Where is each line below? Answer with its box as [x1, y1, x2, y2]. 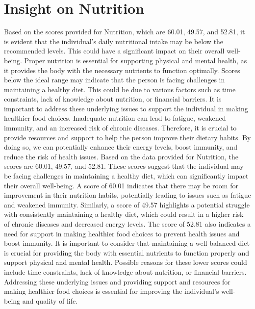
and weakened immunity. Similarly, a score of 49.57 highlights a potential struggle [4, 199, 250, 209]
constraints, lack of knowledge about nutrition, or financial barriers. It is [4, 94, 222, 104]
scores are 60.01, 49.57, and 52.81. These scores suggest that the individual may [4, 161, 244, 171]
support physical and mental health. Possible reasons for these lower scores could [4, 257, 247, 267]
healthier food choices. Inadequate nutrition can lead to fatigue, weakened [4, 113, 226, 123]
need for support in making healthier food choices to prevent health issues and [4, 228, 240, 238]
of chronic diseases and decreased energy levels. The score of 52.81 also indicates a [4, 219, 251, 229]
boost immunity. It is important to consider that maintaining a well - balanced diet [4, 238, 250, 248]
